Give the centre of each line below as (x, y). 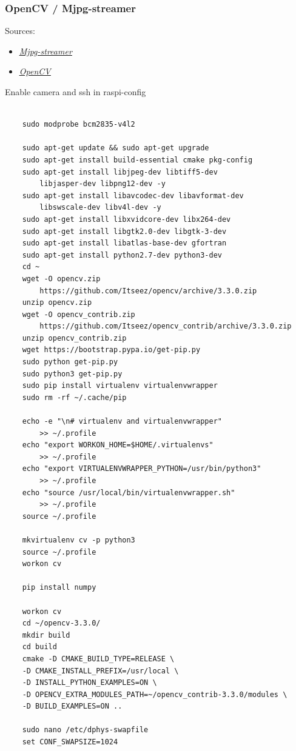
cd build (39, 647)
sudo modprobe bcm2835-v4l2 (79, 125)
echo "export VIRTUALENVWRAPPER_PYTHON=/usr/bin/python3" (142, 469)
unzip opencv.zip (57, 303)
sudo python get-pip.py (70, 362)
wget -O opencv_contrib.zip (79, 314)
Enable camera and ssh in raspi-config (76, 92)
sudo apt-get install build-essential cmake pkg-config (137, 160)
